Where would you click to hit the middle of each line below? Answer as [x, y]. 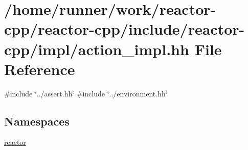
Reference [40, 69]
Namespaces [37, 121]
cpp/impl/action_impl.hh [97, 49]
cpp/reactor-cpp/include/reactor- [125, 29]
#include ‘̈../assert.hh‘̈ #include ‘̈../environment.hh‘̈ [86, 93]
